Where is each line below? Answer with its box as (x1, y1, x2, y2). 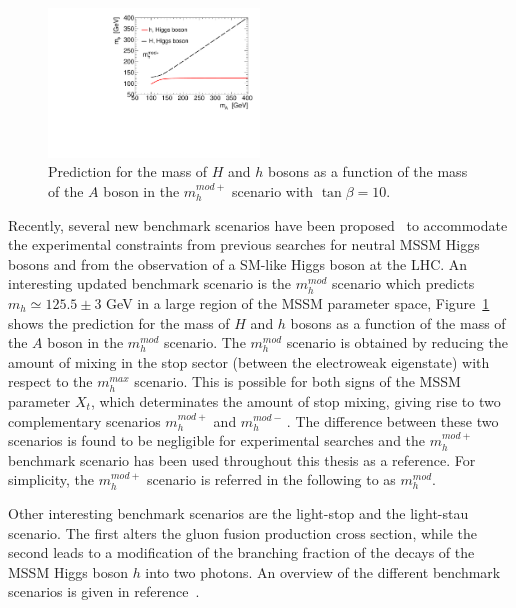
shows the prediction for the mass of (8, 312, 230, 333)
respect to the (8, 371, 93, 392)
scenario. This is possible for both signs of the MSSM (134, 371, 461, 392)
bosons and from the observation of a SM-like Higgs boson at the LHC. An (8, 253, 468, 274)
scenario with (232, 181, 314, 202)
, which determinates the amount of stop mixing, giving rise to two (90, 390, 501, 411)
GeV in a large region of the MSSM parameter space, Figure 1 (106, 292, 490, 313)
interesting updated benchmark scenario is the (8, 273, 292, 294)
